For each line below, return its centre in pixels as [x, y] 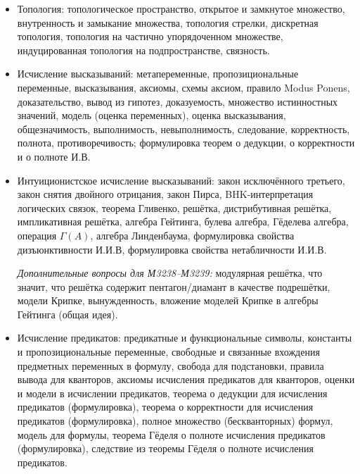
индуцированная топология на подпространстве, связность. [143, 50]
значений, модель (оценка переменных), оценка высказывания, [152, 115]
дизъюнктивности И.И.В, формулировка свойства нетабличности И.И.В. [172, 249]
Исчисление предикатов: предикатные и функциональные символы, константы [185, 338]
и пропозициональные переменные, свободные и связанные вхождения [168, 352]
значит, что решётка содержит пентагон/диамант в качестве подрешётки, [174, 286]
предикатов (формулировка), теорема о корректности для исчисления [165, 407]
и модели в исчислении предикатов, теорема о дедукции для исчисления [172, 393]
